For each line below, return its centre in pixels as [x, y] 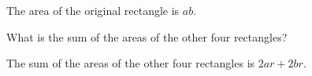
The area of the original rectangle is [93, 10]
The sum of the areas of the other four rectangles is [131, 63]
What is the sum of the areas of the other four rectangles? [147, 36]
